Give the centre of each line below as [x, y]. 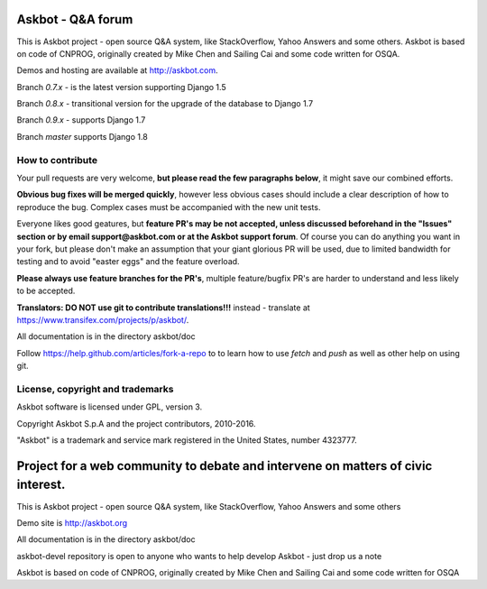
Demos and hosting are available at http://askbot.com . [117, 70]
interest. [41, 485]
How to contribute [57, 160]
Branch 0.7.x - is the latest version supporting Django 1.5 [121, 87]
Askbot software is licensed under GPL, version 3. [110, 407]
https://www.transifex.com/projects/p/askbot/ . [103, 319]
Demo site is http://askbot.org [72, 522]
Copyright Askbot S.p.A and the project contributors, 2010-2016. [136, 423]
